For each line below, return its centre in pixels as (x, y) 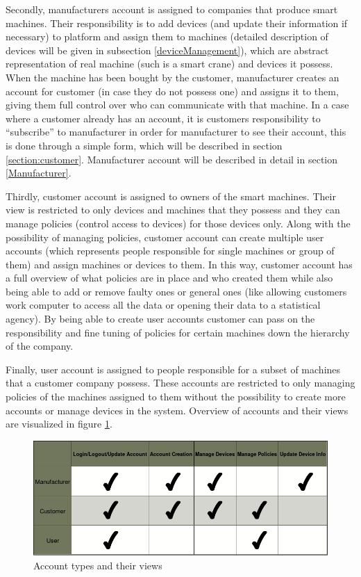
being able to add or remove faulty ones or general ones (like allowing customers (176, 291)
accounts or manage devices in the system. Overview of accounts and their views (177, 410)
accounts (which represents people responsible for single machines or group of (170, 251)
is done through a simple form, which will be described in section (144, 145)
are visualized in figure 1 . (59, 424)
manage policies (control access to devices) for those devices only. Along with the (178, 223)
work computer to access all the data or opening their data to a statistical (163, 305)
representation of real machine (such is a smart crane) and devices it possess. (169, 64)
